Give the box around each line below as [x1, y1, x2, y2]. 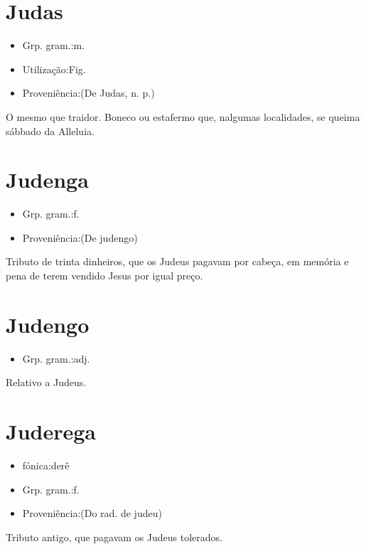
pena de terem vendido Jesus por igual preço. [6, 268, 203, 282]
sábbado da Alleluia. [6, 123, 95, 138]
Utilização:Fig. [22, 61, 86, 76]
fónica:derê [22, 458, 70, 473]
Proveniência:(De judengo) [22, 230, 138, 245]
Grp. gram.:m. [22, 38, 85, 53]
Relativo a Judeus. [6, 375, 87, 390]
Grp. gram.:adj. [22, 351, 90, 366]
